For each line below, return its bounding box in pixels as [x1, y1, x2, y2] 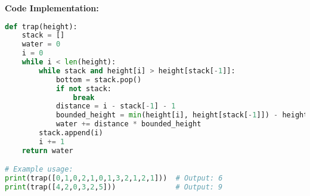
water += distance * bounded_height [55, 120, 201, 129]
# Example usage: [5, 165, 73, 174]
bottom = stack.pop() [55, 75, 142, 84]
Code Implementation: [5, 2, 99, 14]
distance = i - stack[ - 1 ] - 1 [55, 102, 176, 111]
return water [21, 146, 73, 155]
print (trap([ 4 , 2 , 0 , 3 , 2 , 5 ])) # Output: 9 [5, 183, 223, 192]
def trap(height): [5, 22, 77, 31]
